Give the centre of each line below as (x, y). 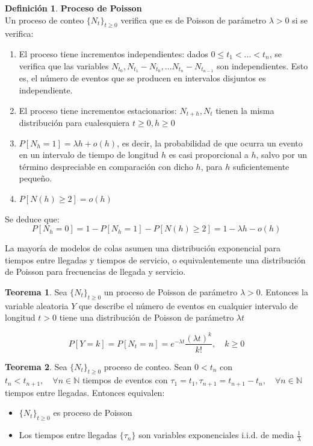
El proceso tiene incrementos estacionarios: (98, 110)
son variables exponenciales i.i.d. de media (216, 435)
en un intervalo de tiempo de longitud (89, 155)
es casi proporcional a (209, 155)
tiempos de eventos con (125, 380)
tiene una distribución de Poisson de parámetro (147, 317)
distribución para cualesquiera (74, 123)
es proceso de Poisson (93, 413)
